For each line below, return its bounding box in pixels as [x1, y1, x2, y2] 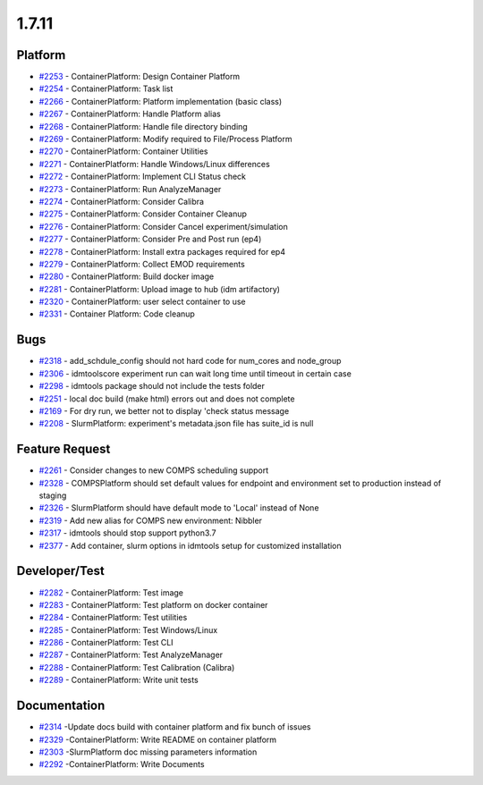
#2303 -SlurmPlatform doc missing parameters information [38, 747, 258, 757]
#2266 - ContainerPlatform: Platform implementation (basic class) [38, 96, 283, 106]
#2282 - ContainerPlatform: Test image [38, 587, 183, 598]
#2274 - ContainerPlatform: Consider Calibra [38, 196, 205, 207]
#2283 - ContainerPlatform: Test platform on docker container [38, 599, 268, 610]
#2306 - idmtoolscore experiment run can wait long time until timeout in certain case [38, 367, 352, 379]
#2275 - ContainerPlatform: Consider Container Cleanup [38, 208, 248, 219]
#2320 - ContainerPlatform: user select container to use [38, 296, 246, 308]
